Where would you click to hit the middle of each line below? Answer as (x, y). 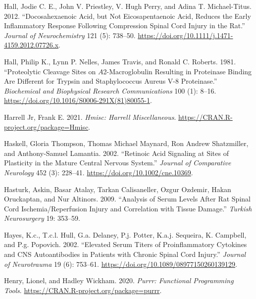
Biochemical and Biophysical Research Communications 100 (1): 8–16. (110, 90)
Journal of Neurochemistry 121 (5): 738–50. (70, 35)
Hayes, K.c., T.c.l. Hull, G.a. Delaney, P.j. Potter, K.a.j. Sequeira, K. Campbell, (125, 234)
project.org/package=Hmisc (46, 126)
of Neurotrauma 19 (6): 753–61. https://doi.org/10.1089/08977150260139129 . (121, 264)
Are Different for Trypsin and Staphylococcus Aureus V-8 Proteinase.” (111, 81)
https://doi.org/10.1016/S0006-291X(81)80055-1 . (78, 100)
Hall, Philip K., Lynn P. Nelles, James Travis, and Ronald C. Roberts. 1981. (120, 61)
